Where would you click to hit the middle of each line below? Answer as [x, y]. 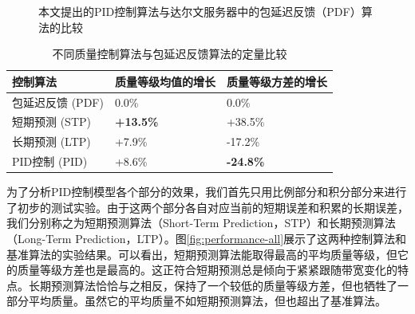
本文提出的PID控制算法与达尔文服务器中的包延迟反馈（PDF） [200, 11]
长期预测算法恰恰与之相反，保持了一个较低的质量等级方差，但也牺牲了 [213, 285]
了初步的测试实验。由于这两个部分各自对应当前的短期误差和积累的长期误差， [207, 207]
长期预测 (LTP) [51, 141]
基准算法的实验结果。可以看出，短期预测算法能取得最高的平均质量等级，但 [202, 254]
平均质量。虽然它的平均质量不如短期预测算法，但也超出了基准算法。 [207, 301]
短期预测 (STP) [51, 122]
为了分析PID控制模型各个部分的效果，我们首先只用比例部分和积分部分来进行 [207, 192]
